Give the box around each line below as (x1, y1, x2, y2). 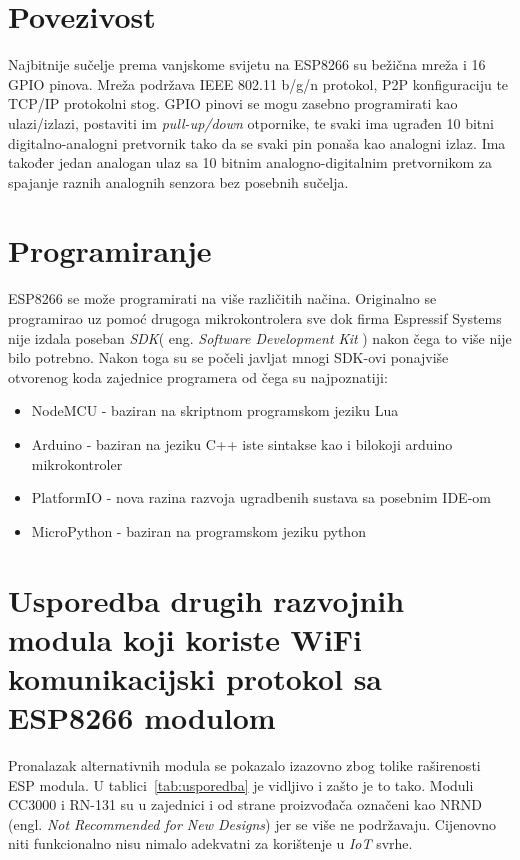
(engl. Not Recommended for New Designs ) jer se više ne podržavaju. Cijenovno (8, 813, 496, 834)
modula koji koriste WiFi (8, 618, 363, 659)
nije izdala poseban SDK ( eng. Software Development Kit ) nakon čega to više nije (8, 327, 512, 348)
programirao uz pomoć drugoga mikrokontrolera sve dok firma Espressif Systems (8, 308, 502, 328)
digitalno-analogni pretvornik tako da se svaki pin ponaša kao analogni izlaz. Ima (8, 132, 506, 153)
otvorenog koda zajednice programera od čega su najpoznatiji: (8, 366, 388, 387)
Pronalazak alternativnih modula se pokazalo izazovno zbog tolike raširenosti (8, 755, 481, 776)
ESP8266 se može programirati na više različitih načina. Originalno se (8, 288, 437, 309)
